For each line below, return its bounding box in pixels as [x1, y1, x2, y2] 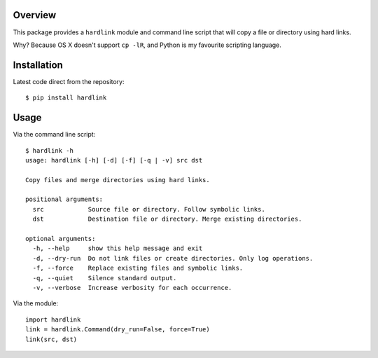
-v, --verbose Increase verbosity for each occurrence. [32, 284, 232, 291]
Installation [13, 59, 63, 71]
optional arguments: [25, 235, 96, 243]
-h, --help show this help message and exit [32, 245, 203, 252]
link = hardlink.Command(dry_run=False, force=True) [25, 326, 210, 333]
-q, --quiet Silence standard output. [32, 274, 177, 282]
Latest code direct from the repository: [13, 77, 125, 85]
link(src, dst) [25, 335, 78, 343]
